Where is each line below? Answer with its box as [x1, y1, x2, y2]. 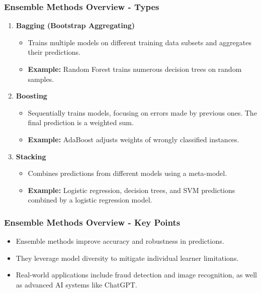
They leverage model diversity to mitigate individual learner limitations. [16, 252, 239, 263]
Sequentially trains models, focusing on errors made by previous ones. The [28, 107, 257, 118]
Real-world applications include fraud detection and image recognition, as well [16, 269, 257, 280]
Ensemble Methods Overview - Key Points [4, 216, 181, 228]
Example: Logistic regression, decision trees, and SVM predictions [28, 184, 235, 195]
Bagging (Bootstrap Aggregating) [16, 20, 135, 31]
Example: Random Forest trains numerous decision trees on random [28, 64, 242, 74]
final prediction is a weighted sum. [28, 117, 134, 128]
